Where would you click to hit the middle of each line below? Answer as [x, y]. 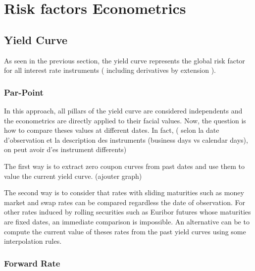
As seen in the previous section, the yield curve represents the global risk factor [125, 60]
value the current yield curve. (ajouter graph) [73, 176]
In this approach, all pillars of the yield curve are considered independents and [123, 110]
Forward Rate [32, 263]
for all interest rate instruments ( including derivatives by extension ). [110, 70]
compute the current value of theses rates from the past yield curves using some [125, 231]
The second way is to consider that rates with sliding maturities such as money [124, 192]
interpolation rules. [33, 241]
